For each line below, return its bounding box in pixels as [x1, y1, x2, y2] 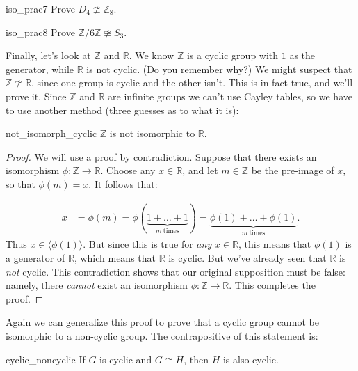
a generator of [6, 251, 65, 265]
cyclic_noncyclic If [6, 352, 86, 366]
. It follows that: [88, 176, 158, 191]
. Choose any [100, 163, 156, 177]
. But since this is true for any [83, 237, 212, 251]
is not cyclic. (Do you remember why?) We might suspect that [86, 61, 352, 76]
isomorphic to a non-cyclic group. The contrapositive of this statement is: [6, 329, 318, 343]
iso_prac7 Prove [6, 1, 75, 15]
